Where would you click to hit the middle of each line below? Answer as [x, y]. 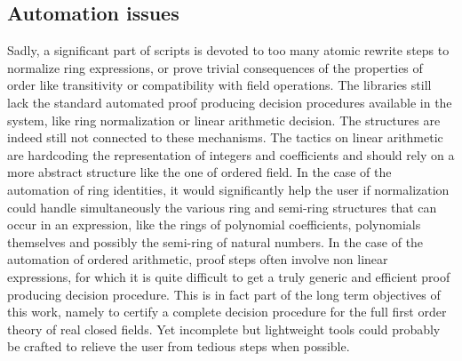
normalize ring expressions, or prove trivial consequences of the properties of [215, 67]
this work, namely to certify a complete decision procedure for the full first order [227, 312]
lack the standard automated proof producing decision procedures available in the [230, 102]
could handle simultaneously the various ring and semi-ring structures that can [222, 207]
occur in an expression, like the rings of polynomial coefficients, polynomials [214, 225]
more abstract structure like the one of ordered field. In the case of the [199, 172]
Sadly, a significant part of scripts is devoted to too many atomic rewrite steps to [228, 50]
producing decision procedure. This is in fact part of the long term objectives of [224, 294]
